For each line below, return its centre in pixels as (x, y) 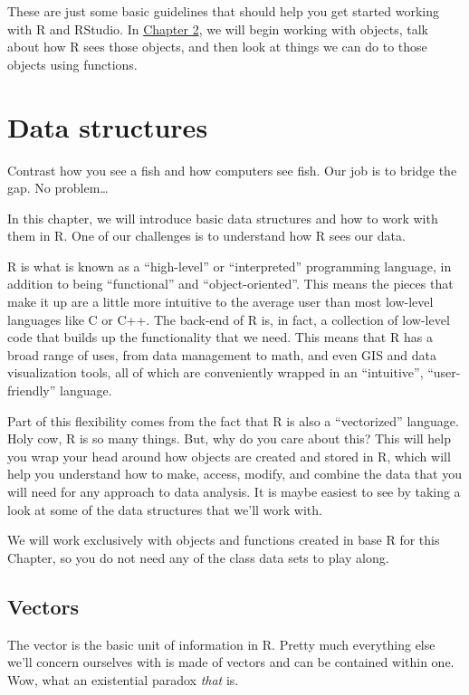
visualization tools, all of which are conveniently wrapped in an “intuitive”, (215, 372)
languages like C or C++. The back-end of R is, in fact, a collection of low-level (229, 319)
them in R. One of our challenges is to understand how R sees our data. (206, 236)
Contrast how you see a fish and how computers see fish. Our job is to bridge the (232, 170)
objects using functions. (72, 64)
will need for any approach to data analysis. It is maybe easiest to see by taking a (234, 491)
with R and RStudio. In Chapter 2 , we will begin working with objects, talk (218, 29)
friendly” (32, 390)
